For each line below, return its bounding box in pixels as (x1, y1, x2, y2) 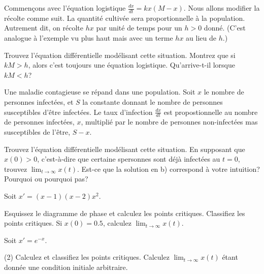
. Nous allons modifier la (183, 3, 260, 13)
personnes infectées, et (4, 96, 74, 107)
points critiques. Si (4, 218, 62, 228)
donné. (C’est (204, 22, 246, 33)
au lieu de (186, 33, 216, 43)
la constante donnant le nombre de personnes (82, 96, 223, 107)
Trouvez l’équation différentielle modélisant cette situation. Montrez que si (4, 49, 236, 60)
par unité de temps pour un (96, 22, 182, 33)
